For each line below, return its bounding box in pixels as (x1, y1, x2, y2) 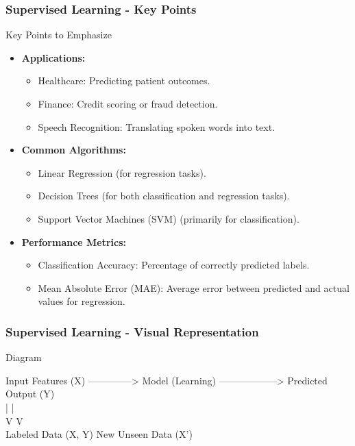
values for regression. (38, 294, 125, 308)
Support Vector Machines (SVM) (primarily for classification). (38, 211, 299, 225)
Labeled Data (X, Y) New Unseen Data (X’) (5, 427, 193, 441)
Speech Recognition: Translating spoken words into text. (38, 119, 276, 134)
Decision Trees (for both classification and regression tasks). (38, 188, 290, 203)
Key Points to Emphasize (5, 27, 112, 42)
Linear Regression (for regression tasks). (38, 165, 206, 179)
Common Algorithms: (21, 143, 126, 157)
